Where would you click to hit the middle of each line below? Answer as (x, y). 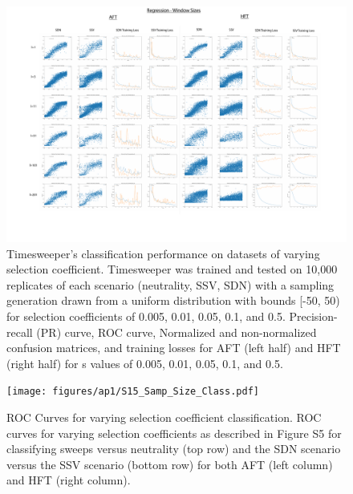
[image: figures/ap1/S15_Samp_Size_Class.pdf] (133, 392)
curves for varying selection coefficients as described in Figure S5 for (174, 433)
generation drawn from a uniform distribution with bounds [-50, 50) (173, 300)
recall (20, 332)
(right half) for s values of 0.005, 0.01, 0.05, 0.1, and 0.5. (145, 363)
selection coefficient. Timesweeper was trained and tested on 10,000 (172, 269)
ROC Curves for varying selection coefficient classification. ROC (164, 417)
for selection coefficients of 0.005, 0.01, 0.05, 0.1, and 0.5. (146, 316)
